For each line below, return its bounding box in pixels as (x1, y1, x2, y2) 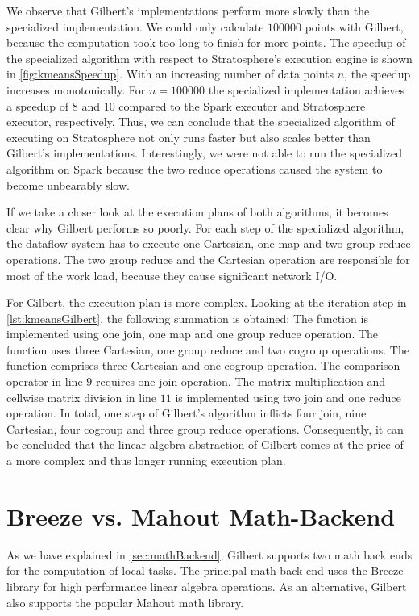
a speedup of (6, 97, 69, 114)
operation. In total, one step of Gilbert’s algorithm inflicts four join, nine (6, 404, 367, 421)
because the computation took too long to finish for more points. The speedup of (6, 34, 406, 51)
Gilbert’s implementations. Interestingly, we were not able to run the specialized (6, 145, 402, 161)
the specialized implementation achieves (208, 81, 404, 98)
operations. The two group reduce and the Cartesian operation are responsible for (6, 250, 410, 267)
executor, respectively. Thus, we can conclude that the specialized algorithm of (6, 113, 395, 130)
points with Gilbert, (305, 18, 404, 35)
